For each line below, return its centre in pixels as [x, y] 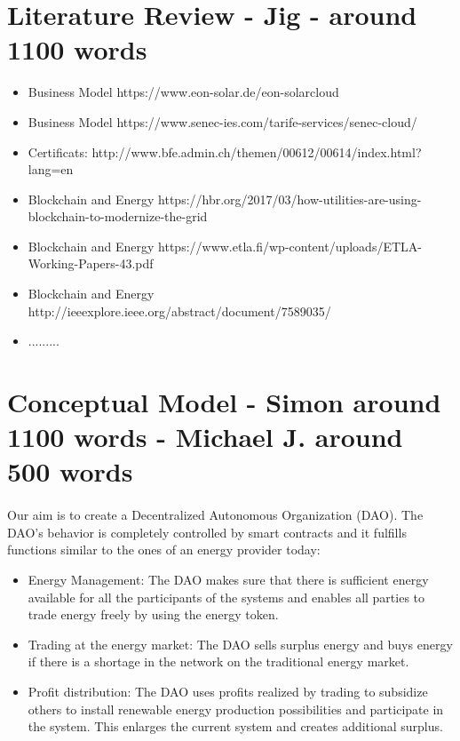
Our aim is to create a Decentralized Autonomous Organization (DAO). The [215, 515]
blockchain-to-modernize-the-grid [118, 216]
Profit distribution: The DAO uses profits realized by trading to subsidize [228, 691]
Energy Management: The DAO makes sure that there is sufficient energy [228, 579]
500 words [70, 471]
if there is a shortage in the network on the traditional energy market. [218, 661]
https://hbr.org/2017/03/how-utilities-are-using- [290, 199]
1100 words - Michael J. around [205, 437]
